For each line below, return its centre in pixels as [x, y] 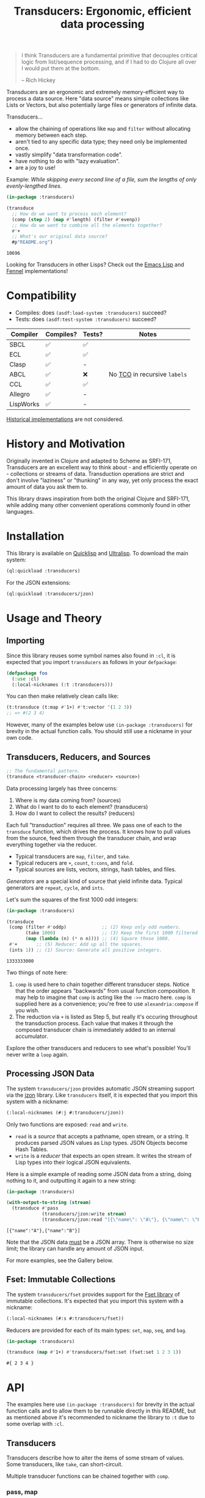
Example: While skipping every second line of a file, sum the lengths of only [102, 180]
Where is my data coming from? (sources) [68, 800]
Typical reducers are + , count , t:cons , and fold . [74, 863]
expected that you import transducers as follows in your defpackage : [92, 662]
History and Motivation [66, 444]
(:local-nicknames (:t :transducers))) [63, 685]
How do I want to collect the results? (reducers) [75, 813]
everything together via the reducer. [52, 844]
